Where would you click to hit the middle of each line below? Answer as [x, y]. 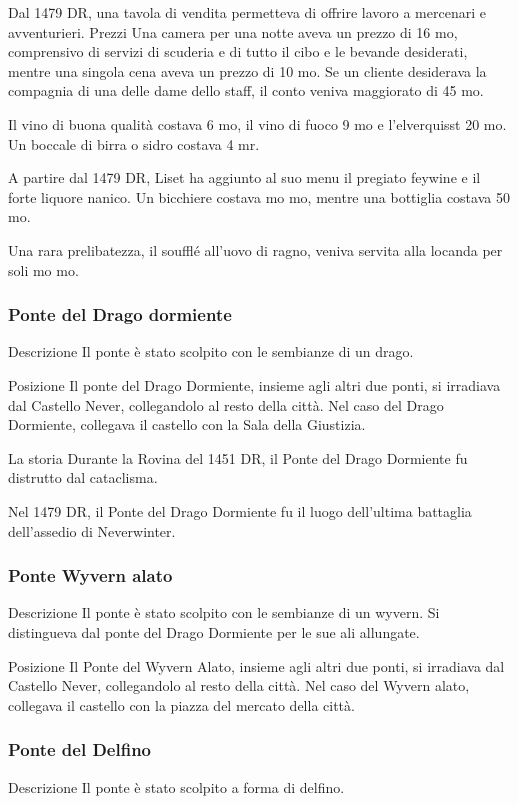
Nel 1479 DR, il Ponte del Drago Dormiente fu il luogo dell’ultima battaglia [240, 510]
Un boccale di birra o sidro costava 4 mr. [134, 143]
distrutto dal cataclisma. [83, 477]
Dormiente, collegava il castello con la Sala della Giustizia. [187, 424]
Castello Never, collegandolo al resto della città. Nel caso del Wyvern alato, [239, 685]
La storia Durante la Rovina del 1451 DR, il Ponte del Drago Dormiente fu [238, 457]
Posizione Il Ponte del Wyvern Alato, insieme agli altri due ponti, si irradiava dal [256, 665]
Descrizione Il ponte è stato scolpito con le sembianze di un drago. [211, 351]
